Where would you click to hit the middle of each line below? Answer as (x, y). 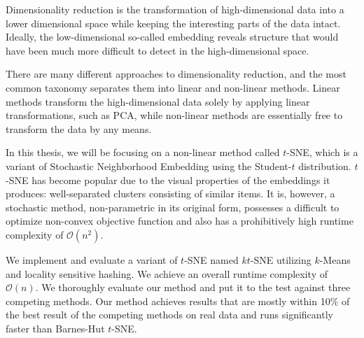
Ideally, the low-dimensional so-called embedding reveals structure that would (172, 37)
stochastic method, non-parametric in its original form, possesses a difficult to (173, 207)
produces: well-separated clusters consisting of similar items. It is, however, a (170, 193)
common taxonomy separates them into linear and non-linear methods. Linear (173, 87)
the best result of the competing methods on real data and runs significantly (169, 315)
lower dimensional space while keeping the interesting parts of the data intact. (173, 23)
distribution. (325, 166)
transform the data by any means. (79, 128)
